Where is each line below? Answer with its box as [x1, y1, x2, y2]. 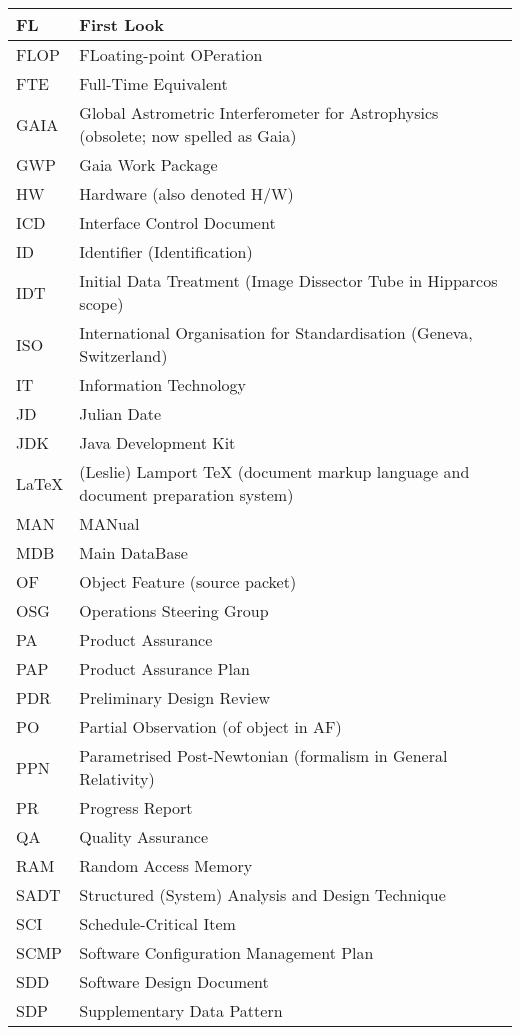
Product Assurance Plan [79, 657, 250, 680]
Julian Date [79, 402, 162, 425]
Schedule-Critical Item [79, 912, 236, 935]
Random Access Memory [79, 854, 253, 877]
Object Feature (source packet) [79, 570, 297, 593]
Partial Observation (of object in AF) [79, 715, 342, 738]
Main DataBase [79, 541, 188, 564]
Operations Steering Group [79, 599, 269, 622]
